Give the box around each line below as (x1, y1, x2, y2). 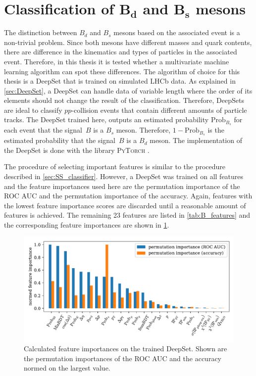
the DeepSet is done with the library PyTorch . (4, 144, 150, 155)
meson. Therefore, (116, 125, 171, 135)
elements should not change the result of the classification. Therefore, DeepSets (4, 95, 244, 105)
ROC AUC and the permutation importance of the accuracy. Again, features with (4, 190, 253, 201)
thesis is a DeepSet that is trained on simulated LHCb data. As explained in (4, 76, 236, 86)
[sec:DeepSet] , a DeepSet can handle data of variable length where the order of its (4, 85, 253, 95)
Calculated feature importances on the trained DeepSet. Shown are (24, 343, 227, 354)
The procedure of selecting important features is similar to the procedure (4, 161, 226, 172)
